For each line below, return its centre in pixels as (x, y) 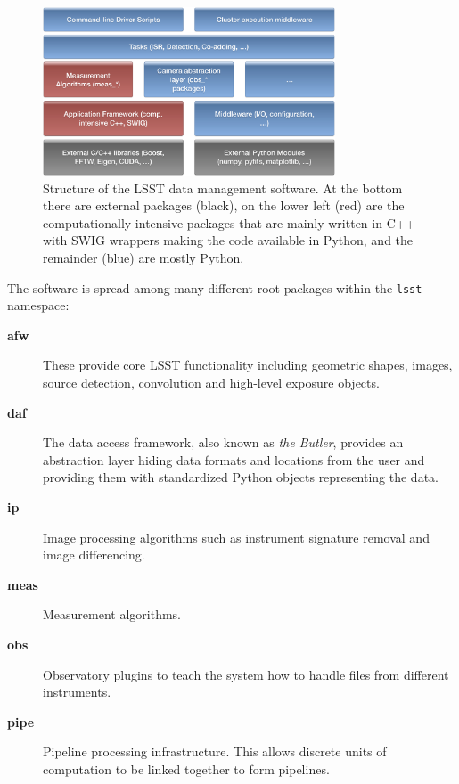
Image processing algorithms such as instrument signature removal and (236, 537)
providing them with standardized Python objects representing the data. (241, 477)
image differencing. (94, 555)
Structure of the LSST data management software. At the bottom (223, 188)
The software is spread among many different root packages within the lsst (215, 287)
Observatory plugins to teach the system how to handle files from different (246, 674)
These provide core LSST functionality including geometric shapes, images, (248, 365)
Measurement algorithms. (112, 614)
